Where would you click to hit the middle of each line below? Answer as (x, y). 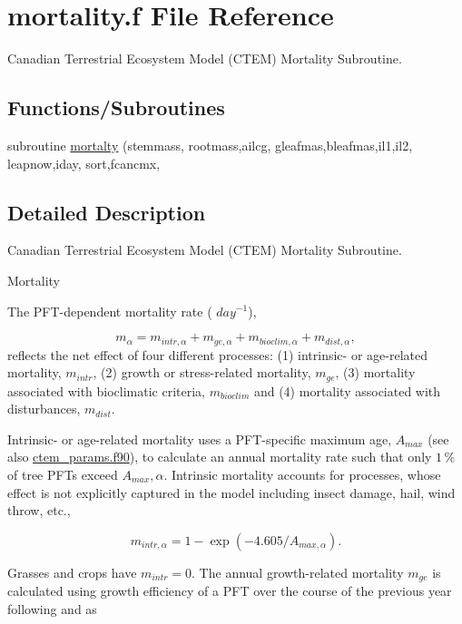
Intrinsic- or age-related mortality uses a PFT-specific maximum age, (200, 439)
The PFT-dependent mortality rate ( (110, 311)
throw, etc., (39, 510)
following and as (52, 608)
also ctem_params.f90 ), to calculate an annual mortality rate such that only (220, 457)
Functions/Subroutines (116, 107)
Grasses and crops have (72, 572)
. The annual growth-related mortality (298, 572)
